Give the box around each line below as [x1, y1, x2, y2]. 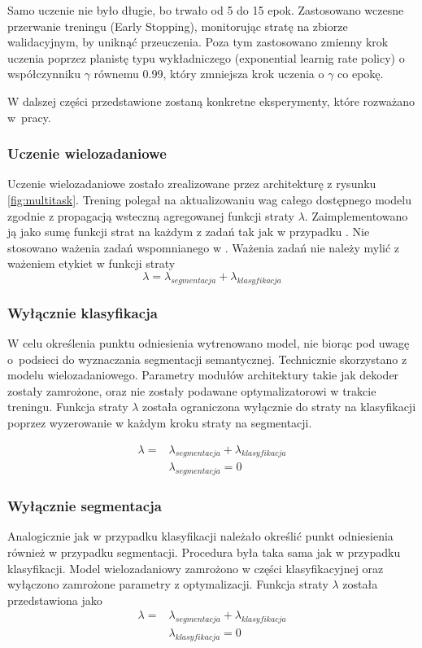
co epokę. [337, 65, 384, 82]
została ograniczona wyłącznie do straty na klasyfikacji [142, 398, 416, 415]
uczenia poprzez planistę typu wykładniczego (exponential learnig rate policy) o [7, 49, 405, 66]
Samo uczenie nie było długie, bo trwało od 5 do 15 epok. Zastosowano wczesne [7, 2, 404, 18]
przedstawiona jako [7, 591, 102, 608]
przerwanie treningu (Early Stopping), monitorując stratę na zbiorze [7, 17, 348, 34]
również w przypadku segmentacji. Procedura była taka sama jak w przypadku [7, 543, 401, 560]
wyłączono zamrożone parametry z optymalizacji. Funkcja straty [7, 576, 328, 593]
